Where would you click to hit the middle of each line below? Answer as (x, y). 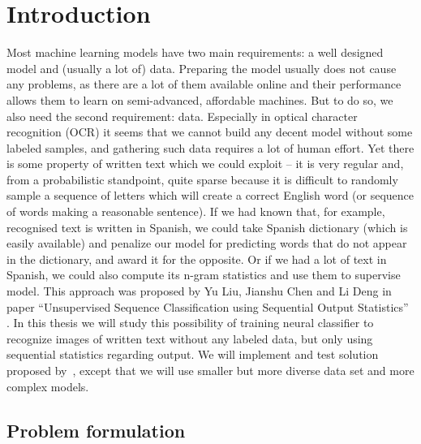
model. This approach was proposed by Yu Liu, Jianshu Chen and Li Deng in (199, 291)
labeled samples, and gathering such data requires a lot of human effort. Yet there (210, 147)
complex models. (48, 386)
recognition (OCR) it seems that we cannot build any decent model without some (210, 132)
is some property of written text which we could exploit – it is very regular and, (205, 164)
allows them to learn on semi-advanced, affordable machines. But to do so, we (200, 99)
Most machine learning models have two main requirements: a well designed (195, 52)
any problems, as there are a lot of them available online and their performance (204, 84)
